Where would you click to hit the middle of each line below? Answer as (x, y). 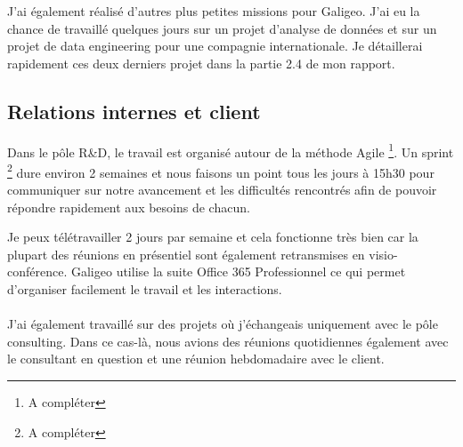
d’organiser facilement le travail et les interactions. (145, 289)
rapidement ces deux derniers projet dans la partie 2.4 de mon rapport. (201, 63)
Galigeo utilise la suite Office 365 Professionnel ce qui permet (238, 271)
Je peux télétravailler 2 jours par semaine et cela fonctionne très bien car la (213, 237)
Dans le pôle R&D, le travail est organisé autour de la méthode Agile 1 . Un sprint (231, 150)
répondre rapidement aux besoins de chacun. (129, 207)
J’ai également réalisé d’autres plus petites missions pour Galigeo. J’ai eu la (214, 11)
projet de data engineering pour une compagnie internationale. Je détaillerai (215, 46)
